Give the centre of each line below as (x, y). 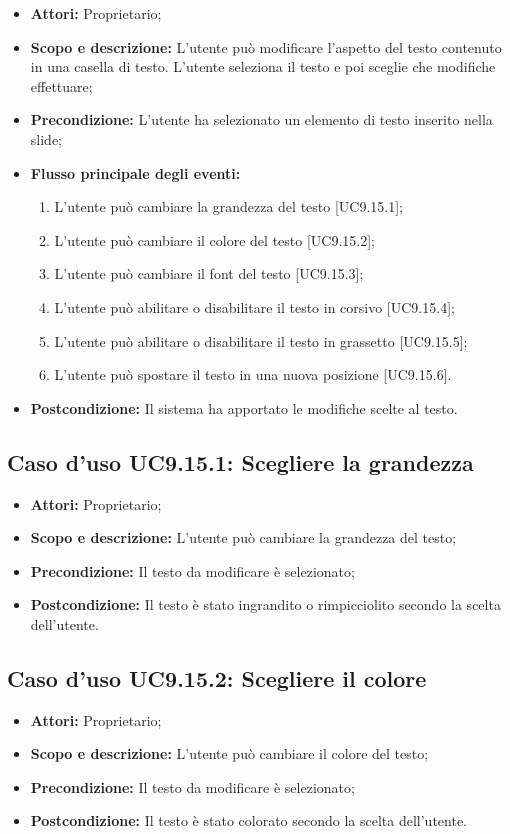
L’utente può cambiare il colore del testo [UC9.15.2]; (214, 239)
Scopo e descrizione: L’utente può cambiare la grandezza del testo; (243, 537)
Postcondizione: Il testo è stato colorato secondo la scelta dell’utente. (249, 820)
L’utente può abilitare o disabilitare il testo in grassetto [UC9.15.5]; (261, 340)
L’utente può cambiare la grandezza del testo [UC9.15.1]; (228, 206)
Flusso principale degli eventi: (135, 172)
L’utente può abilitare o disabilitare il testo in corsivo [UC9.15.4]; (254, 306)
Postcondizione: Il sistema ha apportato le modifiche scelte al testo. (244, 407)
